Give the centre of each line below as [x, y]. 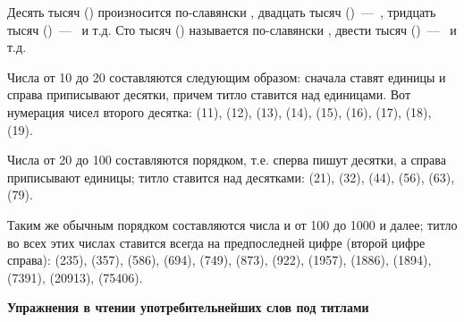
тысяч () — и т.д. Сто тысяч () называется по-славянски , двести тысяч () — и [232, 29]
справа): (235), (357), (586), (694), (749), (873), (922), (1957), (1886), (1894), [219, 260]
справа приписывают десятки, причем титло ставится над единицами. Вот [209, 94]
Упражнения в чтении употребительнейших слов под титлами [188, 307]
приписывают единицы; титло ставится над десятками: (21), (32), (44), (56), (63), [231, 177]
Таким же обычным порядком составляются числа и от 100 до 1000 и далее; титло [232, 224]
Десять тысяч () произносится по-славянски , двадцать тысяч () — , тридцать [222, 12]
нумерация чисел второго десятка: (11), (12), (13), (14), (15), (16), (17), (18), [219, 111]
